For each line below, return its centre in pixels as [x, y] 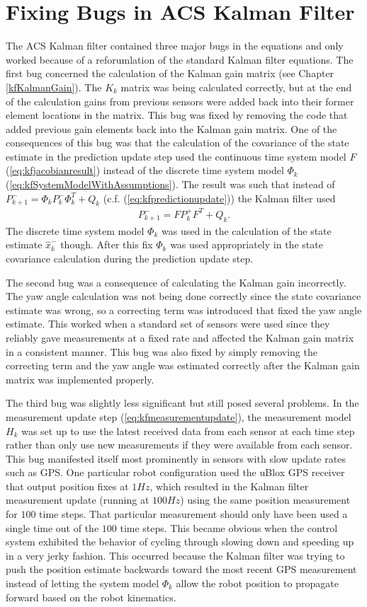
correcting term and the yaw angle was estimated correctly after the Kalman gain [183, 365]
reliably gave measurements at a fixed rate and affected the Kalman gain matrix [180, 337]
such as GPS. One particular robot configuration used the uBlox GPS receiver [175, 472]
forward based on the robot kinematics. [91, 597]
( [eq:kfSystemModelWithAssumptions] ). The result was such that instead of [170, 184]
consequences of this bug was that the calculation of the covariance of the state [177, 143]
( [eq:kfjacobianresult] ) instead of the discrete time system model [145, 170]
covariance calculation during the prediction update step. [130, 258]
